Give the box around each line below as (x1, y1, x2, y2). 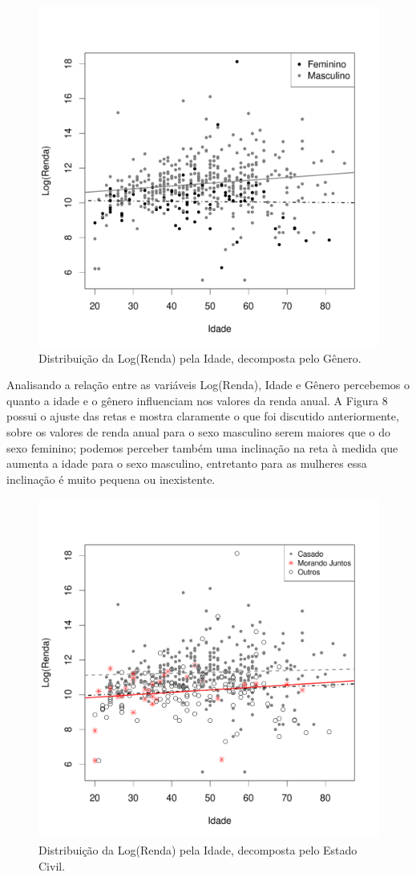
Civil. (38, 857, 66, 874)
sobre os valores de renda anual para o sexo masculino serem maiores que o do (6, 423, 391, 440)
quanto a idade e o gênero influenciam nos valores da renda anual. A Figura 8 (6, 392, 388, 408)
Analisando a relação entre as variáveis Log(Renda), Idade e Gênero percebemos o (6, 376, 410, 393)
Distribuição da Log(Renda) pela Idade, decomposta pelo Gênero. (38, 349, 361, 366)
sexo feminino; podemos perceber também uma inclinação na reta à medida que (6, 439, 398, 456)
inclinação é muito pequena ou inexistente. (6, 470, 216, 487)
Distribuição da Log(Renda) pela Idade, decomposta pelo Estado (38, 841, 357, 858)
